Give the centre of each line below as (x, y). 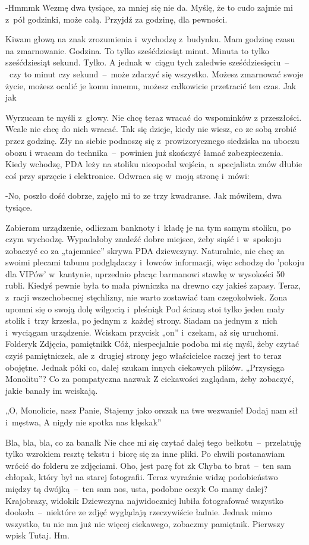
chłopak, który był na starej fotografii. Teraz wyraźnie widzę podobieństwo (142, 477)
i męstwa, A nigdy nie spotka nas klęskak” (83, 422)
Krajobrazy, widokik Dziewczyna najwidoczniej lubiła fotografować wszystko (144, 500)
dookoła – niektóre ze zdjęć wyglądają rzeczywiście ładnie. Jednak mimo (139, 512)
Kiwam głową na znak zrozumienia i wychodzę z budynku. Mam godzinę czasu (150, 39)
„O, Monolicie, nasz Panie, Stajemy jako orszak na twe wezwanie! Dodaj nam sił (152, 410)
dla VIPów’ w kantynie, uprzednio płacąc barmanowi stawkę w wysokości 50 (145, 273)
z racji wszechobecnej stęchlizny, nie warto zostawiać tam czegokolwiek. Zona (146, 297)
